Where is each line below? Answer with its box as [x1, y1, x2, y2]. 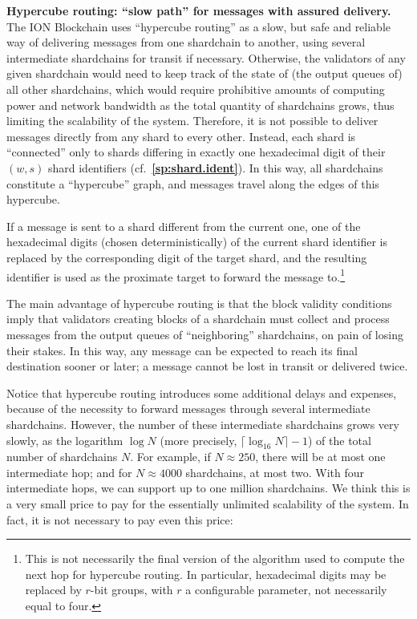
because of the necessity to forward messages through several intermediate [6, 400, 370, 417]
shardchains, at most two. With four [185, 463, 364, 480]
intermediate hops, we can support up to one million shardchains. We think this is [6, 479, 411, 496]
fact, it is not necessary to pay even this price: [6, 511, 233, 528]
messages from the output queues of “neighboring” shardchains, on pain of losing [6, 326, 403, 342]
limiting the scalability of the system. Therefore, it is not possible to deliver [6, 112, 379, 129]
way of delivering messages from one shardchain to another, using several [6, 34, 366, 51]
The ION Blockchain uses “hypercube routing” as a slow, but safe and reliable [6, 18, 391, 34]
